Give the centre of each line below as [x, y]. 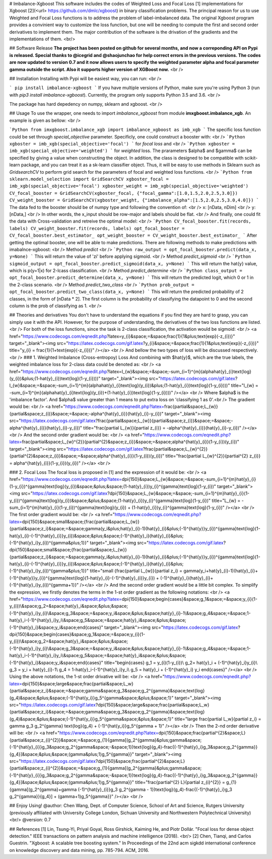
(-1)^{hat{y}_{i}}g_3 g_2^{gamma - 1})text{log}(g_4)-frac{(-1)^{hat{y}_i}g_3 [155, 789]
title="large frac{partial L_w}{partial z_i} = [218, 719]
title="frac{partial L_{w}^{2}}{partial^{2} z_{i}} [213, 456]
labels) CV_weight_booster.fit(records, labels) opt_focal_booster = [97, 228]
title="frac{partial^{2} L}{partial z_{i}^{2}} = [180, 782]
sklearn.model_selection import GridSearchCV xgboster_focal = [89, 179]
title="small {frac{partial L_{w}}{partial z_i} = [136, 571]
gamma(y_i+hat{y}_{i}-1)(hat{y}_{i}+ [221, 571]
